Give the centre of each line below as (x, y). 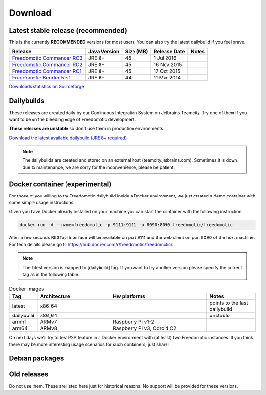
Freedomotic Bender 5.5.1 (42, 78)
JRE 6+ (97, 78)
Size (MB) (136, 52)
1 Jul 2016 (165, 58)
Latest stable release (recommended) (68, 30)
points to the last (229, 303)
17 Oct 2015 (167, 71)
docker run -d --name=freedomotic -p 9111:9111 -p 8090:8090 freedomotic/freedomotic (126, 225)
